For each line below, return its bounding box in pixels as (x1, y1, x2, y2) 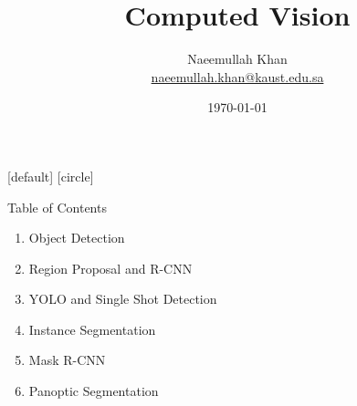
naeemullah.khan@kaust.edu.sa (151, 67, 324, 86)
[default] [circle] (7, 166, 94, 185)
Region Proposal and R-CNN (28, 258, 193, 277)
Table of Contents (7, 197, 107, 216)
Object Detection (28, 228, 125, 247)
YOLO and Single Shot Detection (28, 289, 217, 308)
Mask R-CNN (28, 350, 106, 370)
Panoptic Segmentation (28, 381, 159, 401)
